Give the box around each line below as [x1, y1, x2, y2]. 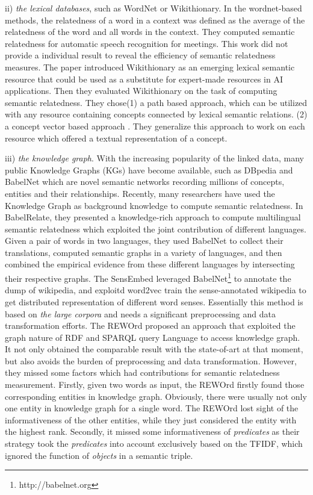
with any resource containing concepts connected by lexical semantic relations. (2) [5, 108, 308, 120]
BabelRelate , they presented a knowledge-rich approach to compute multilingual [5, 211, 301, 223]
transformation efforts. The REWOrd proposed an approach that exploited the [5, 319, 296, 332]
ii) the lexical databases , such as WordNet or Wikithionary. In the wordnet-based [5, 2, 302, 14]
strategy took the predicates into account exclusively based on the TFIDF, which [5, 437, 303, 450]
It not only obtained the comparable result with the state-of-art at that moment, [5, 343, 303, 355]
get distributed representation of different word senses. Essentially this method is [5, 295, 303, 308]
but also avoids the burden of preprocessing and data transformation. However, [5, 354, 297, 367]
